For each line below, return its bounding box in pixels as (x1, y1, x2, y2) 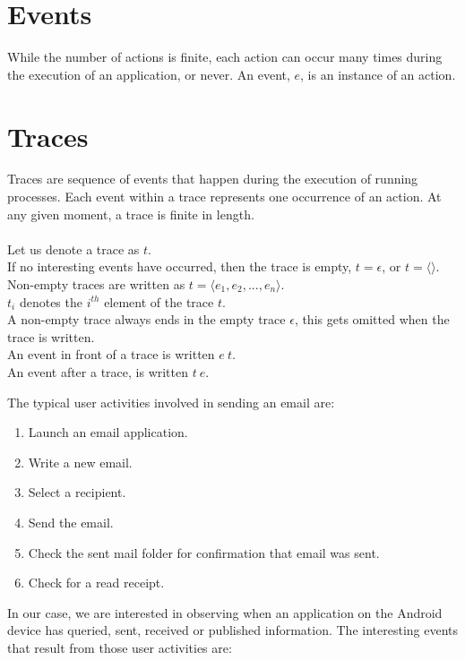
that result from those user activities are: (7, 638, 232, 656)
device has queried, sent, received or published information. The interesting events (7, 621, 459, 639)
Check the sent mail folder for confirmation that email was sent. (28, 543, 380, 561)
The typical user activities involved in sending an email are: (7, 392, 335, 411)
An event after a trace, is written (7, 362, 189, 381)
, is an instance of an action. (300, 64, 456, 83)
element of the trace (104, 292, 214, 311)
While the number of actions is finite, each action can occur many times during (7, 47, 443, 66)
